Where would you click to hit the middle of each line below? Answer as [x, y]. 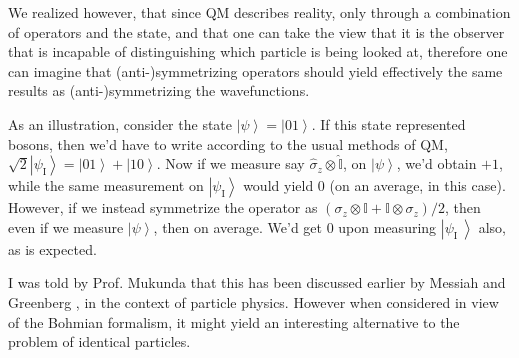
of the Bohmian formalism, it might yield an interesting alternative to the [234, 321]
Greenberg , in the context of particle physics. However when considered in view [253, 301]
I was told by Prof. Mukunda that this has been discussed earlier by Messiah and [257, 282]
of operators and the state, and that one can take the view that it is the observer [256, 31]
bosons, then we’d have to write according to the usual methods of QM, [228, 143]
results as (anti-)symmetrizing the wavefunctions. [159, 90]
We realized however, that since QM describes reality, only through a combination [259, 12]
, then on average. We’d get [237, 226]
